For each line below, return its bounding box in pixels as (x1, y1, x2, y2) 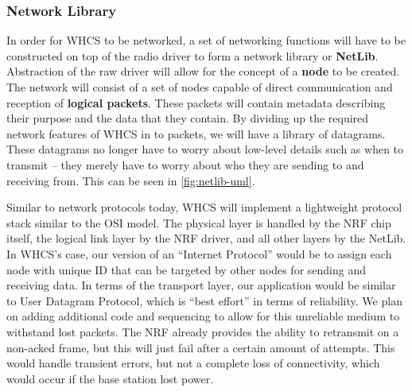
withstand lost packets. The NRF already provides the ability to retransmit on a (6, 323, 399, 340)
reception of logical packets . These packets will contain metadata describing (6, 94, 386, 111)
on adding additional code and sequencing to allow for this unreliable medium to (6, 308, 400, 324)
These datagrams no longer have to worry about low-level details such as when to (6, 141, 404, 157)
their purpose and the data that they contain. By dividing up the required (6, 110, 369, 126)
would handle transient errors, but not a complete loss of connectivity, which (6, 355, 380, 371)
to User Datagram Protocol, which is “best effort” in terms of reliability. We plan (6, 292, 402, 309)
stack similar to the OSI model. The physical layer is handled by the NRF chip (6, 214, 391, 231)
